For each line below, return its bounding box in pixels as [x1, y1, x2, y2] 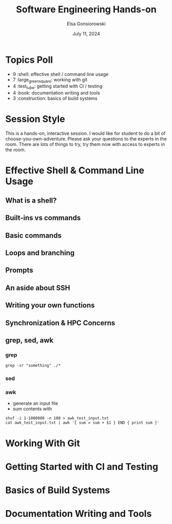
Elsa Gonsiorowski [66, 21, 106, 27]
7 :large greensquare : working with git [12, 76, 88, 84]
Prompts [5, 266, 33, 275]
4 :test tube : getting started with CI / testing [12, 83, 103, 91]
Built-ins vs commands [5, 213, 81, 222]
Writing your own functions [5, 301, 95, 310]
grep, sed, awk [5, 336, 54, 345]
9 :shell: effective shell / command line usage [12, 71, 109, 77]
